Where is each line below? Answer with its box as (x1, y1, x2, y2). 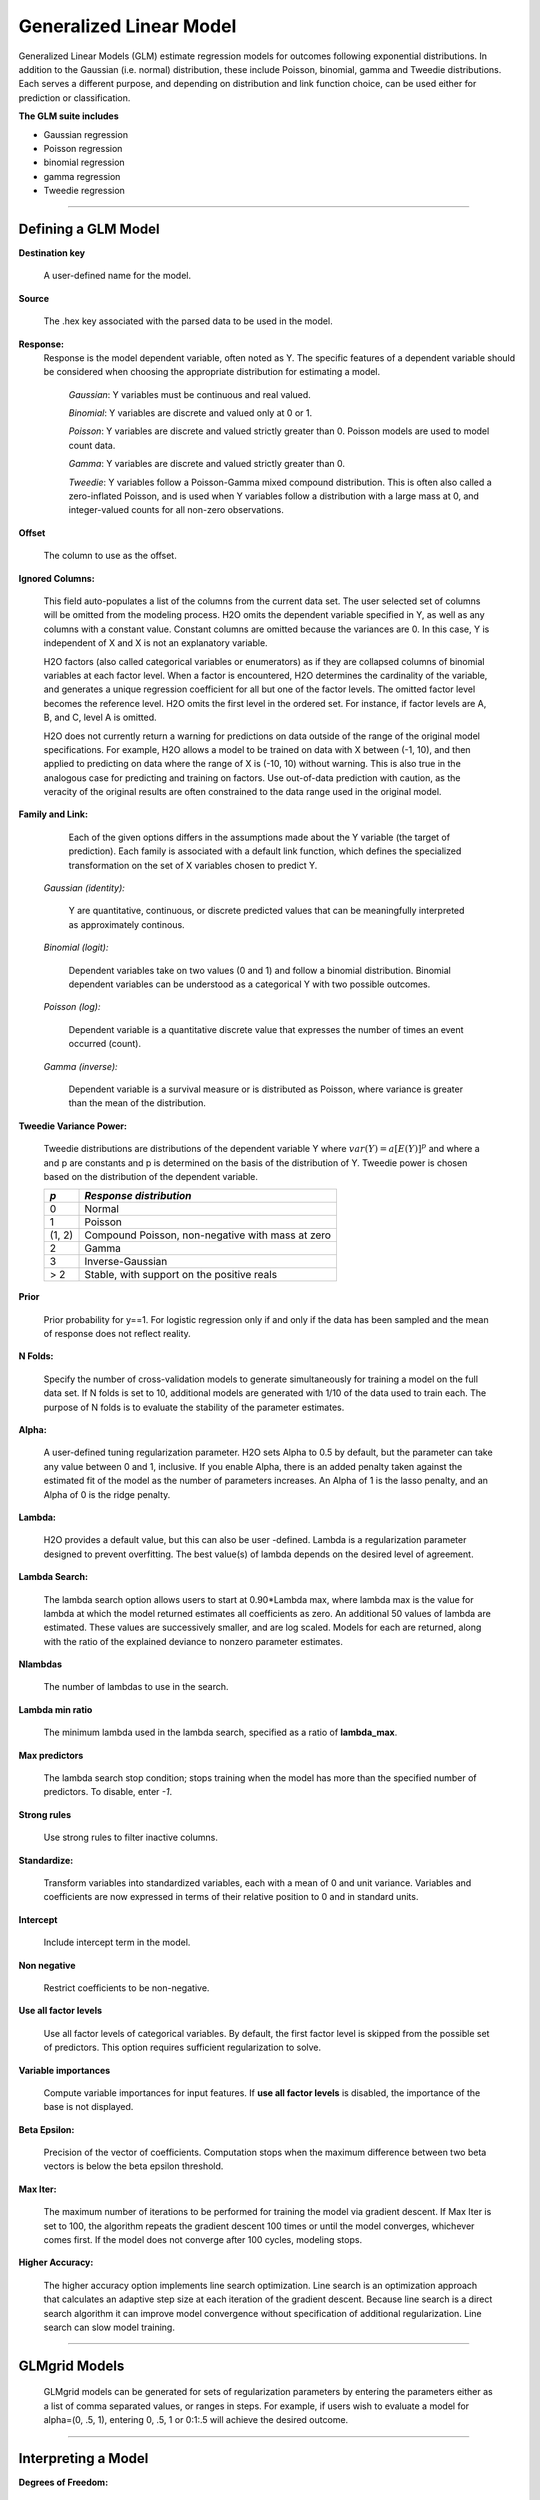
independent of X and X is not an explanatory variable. (43, 637, 269, 649)
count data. (68, 439, 116, 451)
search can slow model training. (43, 2321, 175, 2333)
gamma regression (43, 170, 121, 182)
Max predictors (18, 1749, 84, 1761)
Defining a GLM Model (18, 220, 160, 237)
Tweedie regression (43, 185, 125, 197)
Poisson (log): (43, 1001, 101, 1013)
